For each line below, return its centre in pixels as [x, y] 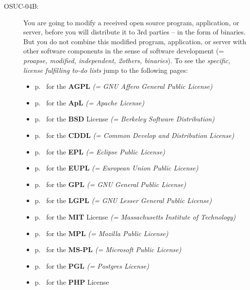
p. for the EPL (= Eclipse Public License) [100, 151]
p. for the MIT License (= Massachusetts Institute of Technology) [135, 216]
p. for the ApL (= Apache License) [90, 102]
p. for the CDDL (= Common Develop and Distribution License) [134, 135]
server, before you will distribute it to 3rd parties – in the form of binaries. [134, 32]
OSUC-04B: [21, 6]
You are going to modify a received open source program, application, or [131, 22]
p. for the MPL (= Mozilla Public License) [101, 233]
